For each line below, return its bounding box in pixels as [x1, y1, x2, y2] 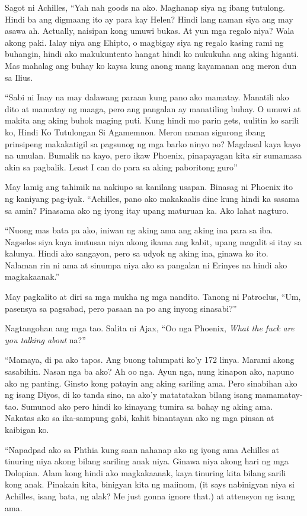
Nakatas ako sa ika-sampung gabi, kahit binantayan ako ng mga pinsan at [5, 411, 274, 424]
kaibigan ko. [5, 423, 49, 435]
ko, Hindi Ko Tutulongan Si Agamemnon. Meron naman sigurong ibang [5, 125, 266, 138]
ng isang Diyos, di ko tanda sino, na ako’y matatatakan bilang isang [5, 388, 252, 401]
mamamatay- [255, 388, 303, 401]
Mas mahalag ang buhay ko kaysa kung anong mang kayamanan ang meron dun [5, 59, 297, 71]
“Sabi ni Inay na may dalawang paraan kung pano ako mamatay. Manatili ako [5, 91, 289, 103]
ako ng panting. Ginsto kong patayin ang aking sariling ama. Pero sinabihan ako [5, 376, 298, 389]
